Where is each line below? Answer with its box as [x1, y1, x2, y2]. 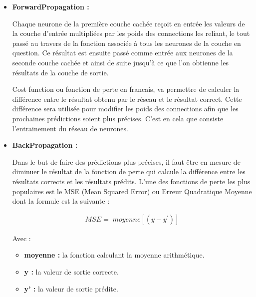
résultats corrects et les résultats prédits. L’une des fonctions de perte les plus [12, 176, 251, 186]
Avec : [12, 233, 31, 243]
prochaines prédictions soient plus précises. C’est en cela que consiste [12, 113, 224, 123]
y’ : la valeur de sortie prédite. [24, 283, 118, 294]
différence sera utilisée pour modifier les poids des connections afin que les [12, 103, 239, 114]
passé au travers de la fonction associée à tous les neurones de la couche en [12, 37, 241, 48]
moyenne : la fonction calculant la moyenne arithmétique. [24, 250, 205, 260]
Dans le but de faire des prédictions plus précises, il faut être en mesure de [12, 156, 241, 167]
